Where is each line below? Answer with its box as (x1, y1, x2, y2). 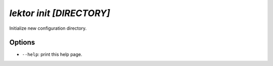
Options (9, 38, 35, 47)
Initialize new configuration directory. (9, 25, 87, 31)
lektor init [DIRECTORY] (9, 8, 111, 19)
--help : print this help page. (22, 51, 82, 57)
